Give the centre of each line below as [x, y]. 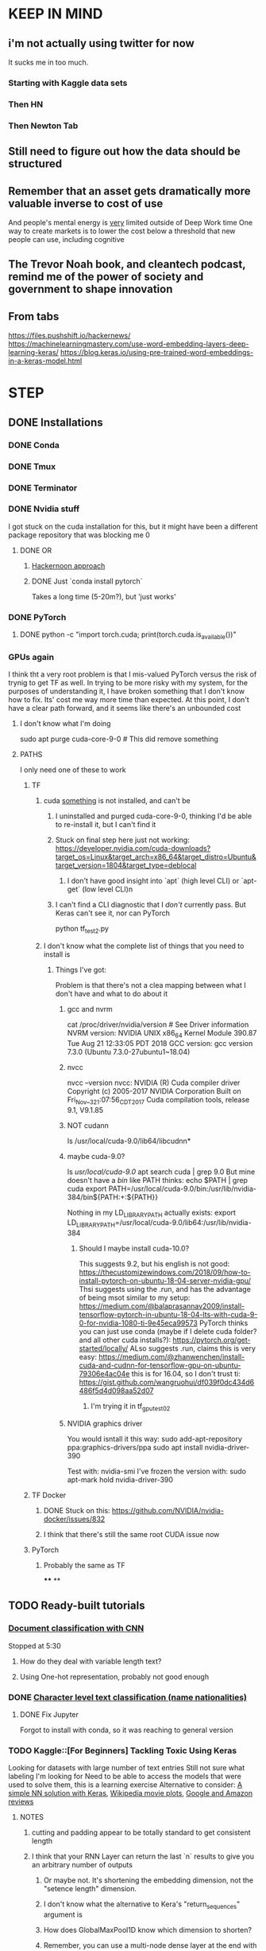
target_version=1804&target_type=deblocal [126, 865]
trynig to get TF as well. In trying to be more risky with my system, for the [128, 683]
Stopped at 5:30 [35, 1645]
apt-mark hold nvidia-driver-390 [120, 1479]
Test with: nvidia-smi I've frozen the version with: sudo [156, 1471]
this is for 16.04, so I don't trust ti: [186, 1374]
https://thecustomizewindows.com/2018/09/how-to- [165, 1272]
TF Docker [49, 1495]
